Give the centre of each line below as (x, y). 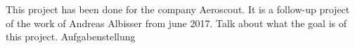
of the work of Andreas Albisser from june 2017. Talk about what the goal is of (176, 23)
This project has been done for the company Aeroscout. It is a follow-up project (178, 9)
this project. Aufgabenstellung (71, 37)
